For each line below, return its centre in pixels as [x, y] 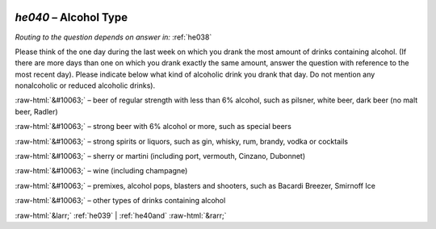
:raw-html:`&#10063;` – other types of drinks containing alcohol [120, 201]
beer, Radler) [36, 111]
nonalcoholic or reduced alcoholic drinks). [85, 85]
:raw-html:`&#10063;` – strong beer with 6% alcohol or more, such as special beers [153, 127]
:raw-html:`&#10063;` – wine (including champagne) [101, 171]
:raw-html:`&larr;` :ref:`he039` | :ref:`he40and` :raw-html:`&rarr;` [121, 215]
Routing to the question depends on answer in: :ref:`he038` [113, 37]
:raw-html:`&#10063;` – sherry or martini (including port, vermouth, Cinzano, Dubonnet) [160, 156]
